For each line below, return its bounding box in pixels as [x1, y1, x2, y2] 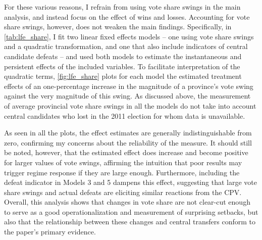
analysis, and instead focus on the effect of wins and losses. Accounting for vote [4, 11, 250, 22]
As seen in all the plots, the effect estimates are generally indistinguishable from [4, 127, 252, 138]
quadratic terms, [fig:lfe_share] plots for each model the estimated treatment [4, 71, 242, 81]
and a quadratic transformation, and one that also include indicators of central [4, 41, 248, 52]
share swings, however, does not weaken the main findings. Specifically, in [4, 21, 232, 32]
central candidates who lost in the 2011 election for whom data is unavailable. [4, 110, 245, 121]
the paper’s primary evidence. [4, 226, 96, 237]
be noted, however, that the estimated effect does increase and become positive [4, 147, 248, 158]
